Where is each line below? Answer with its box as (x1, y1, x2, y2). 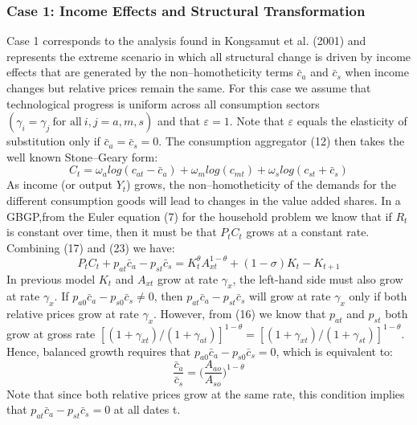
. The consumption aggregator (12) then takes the (158, 133, 405, 149)
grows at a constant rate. (246, 223, 370, 240)
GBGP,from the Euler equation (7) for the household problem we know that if (6, 207, 392, 224)
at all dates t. (113, 401, 181, 418)
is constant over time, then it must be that (6, 223, 217, 240)
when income (345, 63, 409, 80)
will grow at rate (248, 288, 331, 304)
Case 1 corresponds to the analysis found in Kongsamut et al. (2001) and (6, 32, 366, 49)
